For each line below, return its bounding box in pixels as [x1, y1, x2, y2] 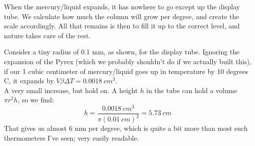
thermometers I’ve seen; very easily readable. [4, 133, 139, 143]
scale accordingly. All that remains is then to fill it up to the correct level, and [4, 21, 240, 31]
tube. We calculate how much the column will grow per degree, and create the [4, 11, 239, 21]
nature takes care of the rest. [4, 30, 91, 40]
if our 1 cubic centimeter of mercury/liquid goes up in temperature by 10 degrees [4, 66, 249, 76]
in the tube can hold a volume [146, 85, 237, 95]
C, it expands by [4, 75, 54, 86]
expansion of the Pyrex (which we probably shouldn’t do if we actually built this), [4, 56, 252, 66]
